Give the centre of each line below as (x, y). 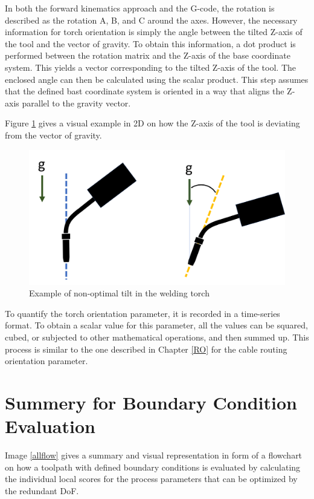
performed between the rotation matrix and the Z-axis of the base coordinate (148, 55)
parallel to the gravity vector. (76, 103)
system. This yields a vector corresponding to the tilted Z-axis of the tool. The (150, 67)
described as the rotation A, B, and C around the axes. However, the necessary (151, 20)
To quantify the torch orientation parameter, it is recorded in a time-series (143, 313)
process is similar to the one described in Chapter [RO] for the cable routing (146, 349)
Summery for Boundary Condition (151, 403)
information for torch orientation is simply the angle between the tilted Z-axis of (154, 32)
